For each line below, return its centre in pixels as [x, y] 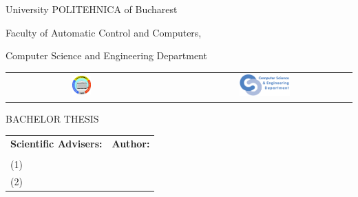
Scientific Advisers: [56, 143]
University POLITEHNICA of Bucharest [92, 9]
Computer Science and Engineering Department [106, 55]
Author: [131, 143]
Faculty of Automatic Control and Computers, [104, 32]
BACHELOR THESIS [52, 118]
